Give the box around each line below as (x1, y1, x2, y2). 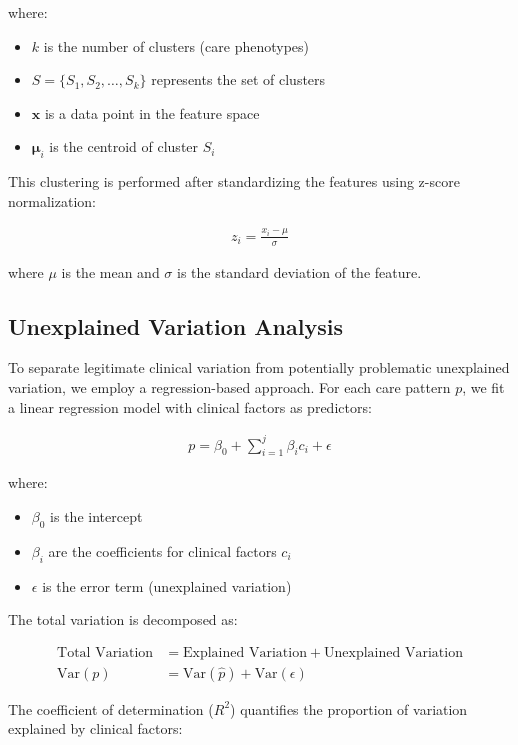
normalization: (8, 190, 96, 211)
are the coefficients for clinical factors (48, 540, 277, 561)
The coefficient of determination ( (8, 698, 214, 719)
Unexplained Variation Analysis (8, 310, 343, 341)
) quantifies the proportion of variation (230, 698, 468, 719)
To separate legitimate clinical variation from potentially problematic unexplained (8, 357, 510, 378)
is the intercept (50, 506, 143, 527)
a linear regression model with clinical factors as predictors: (8, 396, 372, 417)
